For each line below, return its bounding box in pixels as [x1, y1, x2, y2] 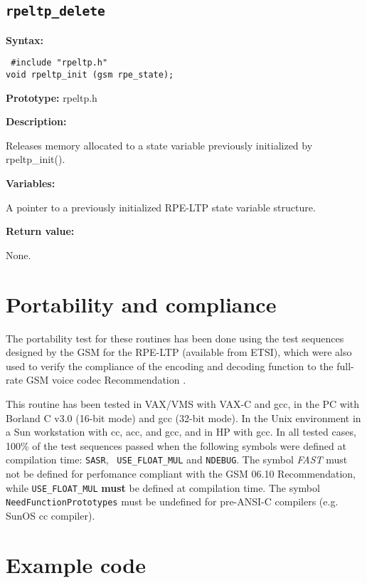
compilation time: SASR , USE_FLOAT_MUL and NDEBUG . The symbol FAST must [6, 452, 348, 467]
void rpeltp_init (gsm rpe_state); [6, 70, 174, 80]
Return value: [6, 224, 75, 238]
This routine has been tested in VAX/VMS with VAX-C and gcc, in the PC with [6, 396, 360, 411]
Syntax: [6, 32, 43, 47]
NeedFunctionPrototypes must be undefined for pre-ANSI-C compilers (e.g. [6, 494, 339, 509]
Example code [6, 550, 146, 579]
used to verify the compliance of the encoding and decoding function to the [6, 358, 334, 373]
